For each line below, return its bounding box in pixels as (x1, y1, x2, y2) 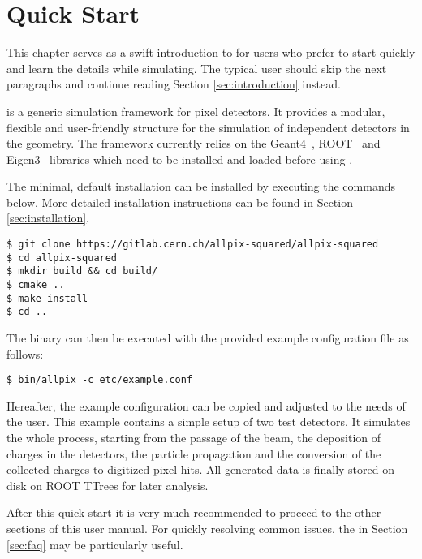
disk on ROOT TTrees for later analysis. (6, 476, 209, 493)
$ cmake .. (6, 279, 65, 291)
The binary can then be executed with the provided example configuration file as (6, 329, 409, 346)
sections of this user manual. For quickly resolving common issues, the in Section (6, 520, 408, 536)
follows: (6, 345, 44, 362)
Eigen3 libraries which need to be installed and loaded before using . (6, 150, 353, 167)
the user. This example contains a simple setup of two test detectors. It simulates (6, 413, 411, 430)
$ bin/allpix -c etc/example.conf (6, 374, 193, 386)
